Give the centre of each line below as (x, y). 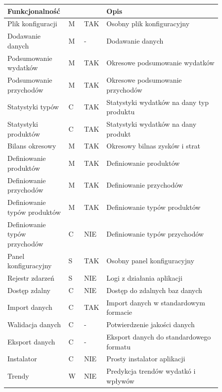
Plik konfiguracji (32, 24)
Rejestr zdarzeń (31, 278)
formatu (118, 346)
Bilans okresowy (32, 146)
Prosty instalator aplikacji (146, 359)
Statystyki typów (33, 107)
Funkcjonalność (34, 11)
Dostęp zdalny (29, 290)
